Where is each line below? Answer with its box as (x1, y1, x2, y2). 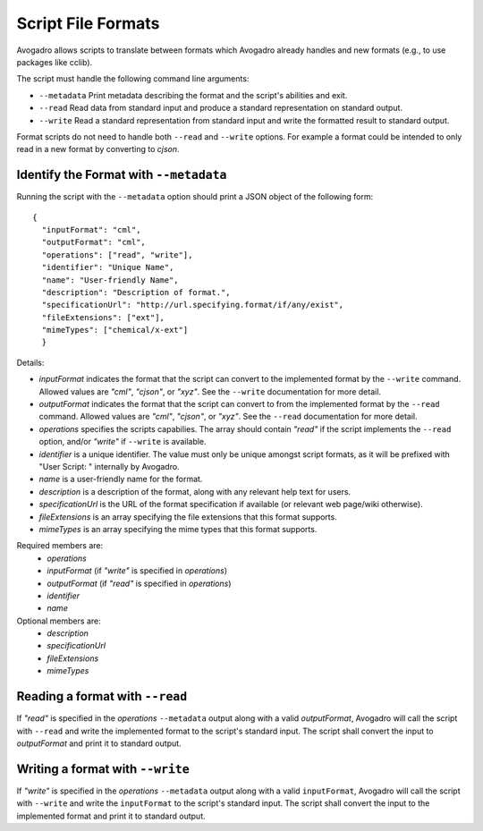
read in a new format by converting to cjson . (16, 144, 180, 155)
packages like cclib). (16, 56, 93, 67)
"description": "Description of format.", (41, 287, 232, 297)
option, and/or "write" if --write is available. (38, 437, 207, 447)
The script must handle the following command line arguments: (16, 73, 250, 84)
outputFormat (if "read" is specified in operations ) (47, 578, 232, 589)
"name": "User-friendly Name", (41, 275, 179, 285)
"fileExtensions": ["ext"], (41, 312, 165, 322)
